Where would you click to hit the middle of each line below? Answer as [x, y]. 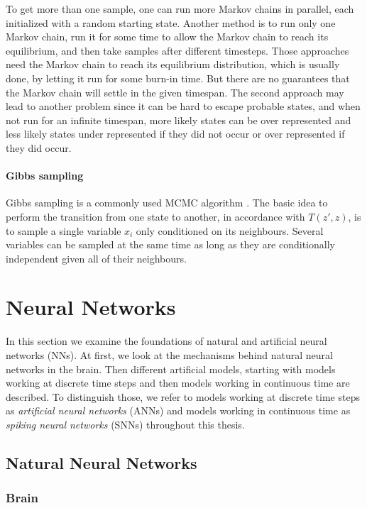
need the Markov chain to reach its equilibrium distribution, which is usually [173, 64]
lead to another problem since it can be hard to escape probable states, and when [183, 106]
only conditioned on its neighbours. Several [230, 230]
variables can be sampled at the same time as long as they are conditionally [170, 244]
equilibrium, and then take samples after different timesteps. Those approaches [177, 50]
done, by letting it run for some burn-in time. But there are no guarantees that [178, 78]
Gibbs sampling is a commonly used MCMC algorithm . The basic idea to [167, 203]
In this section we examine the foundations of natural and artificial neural [166, 341]
